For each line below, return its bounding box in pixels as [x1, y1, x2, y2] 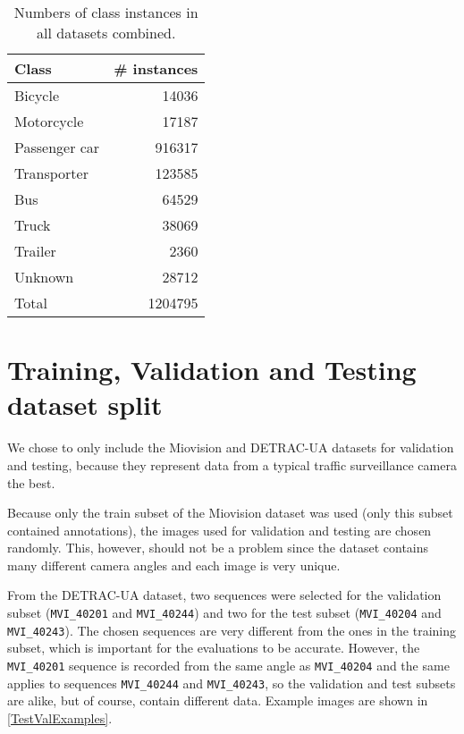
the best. [7, 473, 55, 492]
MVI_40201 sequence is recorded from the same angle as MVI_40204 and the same [7, 655, 450, 674]
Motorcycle [14, 111, 84, 131]
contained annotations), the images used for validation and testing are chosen [7, 520, 432, 539]
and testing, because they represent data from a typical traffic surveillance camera [7, 455, 457, 474]
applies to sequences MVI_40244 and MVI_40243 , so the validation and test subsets [7, 673, 456, 692]
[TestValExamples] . [7, 708, 113, 727]
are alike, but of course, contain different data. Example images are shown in [7, 691, 428, 710]
